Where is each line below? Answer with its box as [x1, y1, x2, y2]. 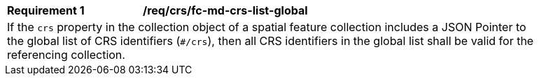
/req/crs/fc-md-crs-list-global [143, 3, 308, 17]
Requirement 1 [7, 3, 85, 17]
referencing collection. [7, 48, 125, 62]
